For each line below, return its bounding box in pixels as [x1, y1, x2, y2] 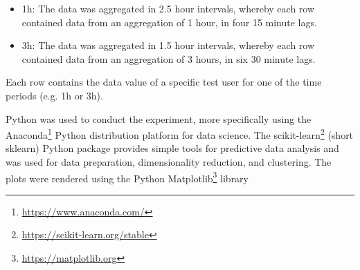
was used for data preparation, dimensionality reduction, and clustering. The [6, 155, 332, 168]
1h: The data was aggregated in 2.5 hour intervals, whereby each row [21, 1, 315, 15]
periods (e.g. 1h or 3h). [6, 88, 103, 102]
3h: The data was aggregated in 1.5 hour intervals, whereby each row [21, 38, 315, 52]
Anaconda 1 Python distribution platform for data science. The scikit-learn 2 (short [6, 126, 354, 142]
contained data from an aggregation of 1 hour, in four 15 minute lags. [21, 15, 317, 29]
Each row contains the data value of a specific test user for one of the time [6, 75, 322, 89]
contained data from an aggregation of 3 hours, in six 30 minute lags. [21, 51, 316, 66]
